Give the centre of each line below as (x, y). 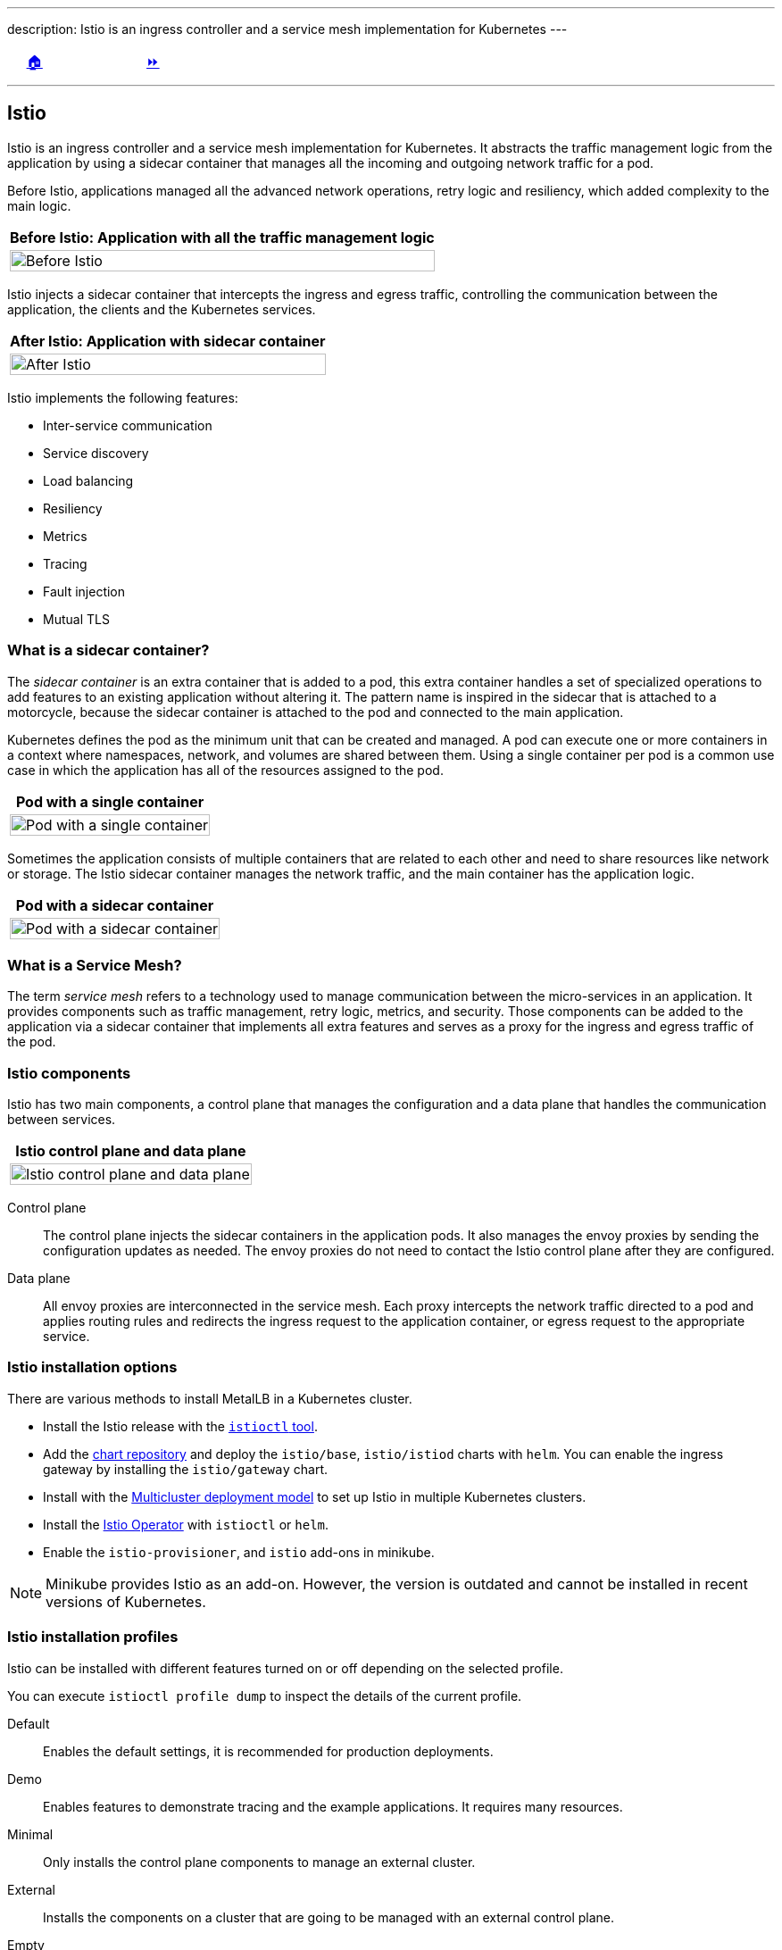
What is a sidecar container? (108, 650)
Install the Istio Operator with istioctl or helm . (186, 1524)
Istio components (69, 1073)
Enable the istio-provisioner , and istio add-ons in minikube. (239, 1552)
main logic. (39, 205)
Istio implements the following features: (123, 397)
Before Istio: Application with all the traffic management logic (222, 237)
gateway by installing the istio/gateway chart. (186, 1469)
